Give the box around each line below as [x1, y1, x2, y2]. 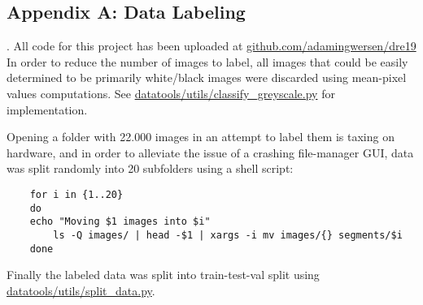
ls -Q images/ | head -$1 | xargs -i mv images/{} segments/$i [53, 229, 403, 241]
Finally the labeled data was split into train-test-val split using [7, 266, 320, 283]
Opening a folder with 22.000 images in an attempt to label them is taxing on [7, 128, 395, 145]
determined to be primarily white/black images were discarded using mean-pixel [7, 69, 407, 86]
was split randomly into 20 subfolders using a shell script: [7, 160, 294, 177]
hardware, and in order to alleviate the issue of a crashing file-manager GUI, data [7, 144, 414, 161]
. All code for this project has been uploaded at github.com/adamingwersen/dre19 [7, 37, 416, 54]
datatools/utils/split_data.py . [7, 281, 155, 299]
